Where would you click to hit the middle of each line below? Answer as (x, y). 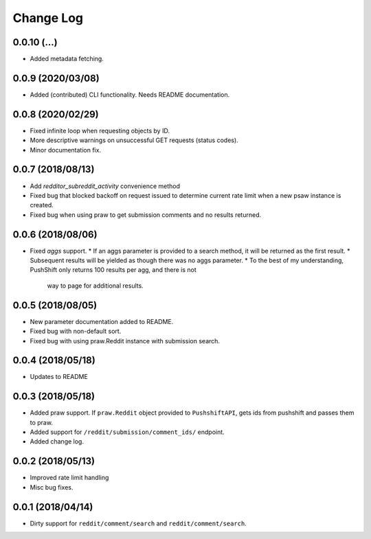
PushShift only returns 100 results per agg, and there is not (113, 270)
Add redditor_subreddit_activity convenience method (105, 186)
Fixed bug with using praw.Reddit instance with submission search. (125, 341)
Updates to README (59, 377)
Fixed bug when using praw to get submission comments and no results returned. (145, 215)
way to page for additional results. (95, 286)
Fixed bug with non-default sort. (76, 331)
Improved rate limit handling (69, 478)
